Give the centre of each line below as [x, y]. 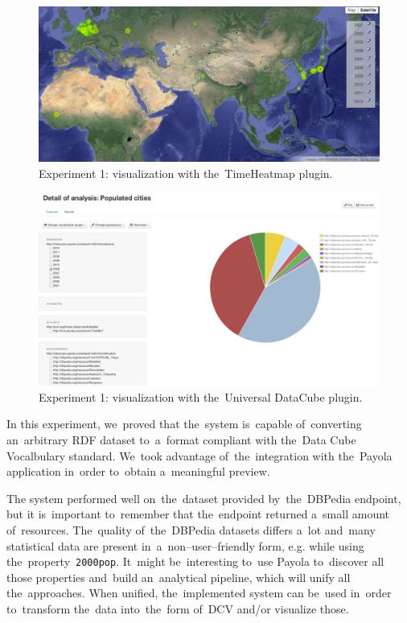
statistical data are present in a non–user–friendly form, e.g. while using [185, 545]
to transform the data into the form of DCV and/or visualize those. [178, 609]
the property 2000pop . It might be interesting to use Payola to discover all [195, 561]
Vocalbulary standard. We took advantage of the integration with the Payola [199, 455]
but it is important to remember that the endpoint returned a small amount [198, 514]
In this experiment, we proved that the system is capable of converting [184, 424]
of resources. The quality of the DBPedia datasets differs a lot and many [191, 530]
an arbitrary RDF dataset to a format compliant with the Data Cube [181, 440]
